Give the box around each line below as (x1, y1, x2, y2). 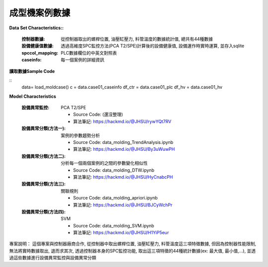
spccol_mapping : (21, 50, 59, 56)
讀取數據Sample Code (9, 68, 55, 74)
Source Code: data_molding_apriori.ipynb (73, 195, 158, 201)
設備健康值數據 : (21, 43, 54, 49)
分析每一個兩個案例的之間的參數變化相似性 (61, 160, 148, 166)
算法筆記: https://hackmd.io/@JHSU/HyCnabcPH (73, 174, 173, 180)
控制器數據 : (21, 36, 45, 42)
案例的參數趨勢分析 (61, 132, 100, 138)
